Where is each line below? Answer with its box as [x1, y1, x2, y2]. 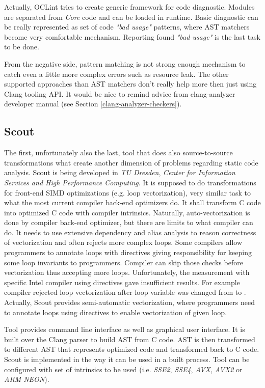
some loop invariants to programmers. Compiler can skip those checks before [4, 257, 243, 267]
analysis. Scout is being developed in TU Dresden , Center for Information [4, 167, 235, 178]
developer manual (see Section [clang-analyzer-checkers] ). [4, 98, 182, 109]
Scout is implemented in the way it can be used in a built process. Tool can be [4, 354, 250, 365]
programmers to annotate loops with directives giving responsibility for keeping [4, 247, 252, 258]
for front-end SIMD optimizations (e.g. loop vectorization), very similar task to [4, 187, 251, 198]
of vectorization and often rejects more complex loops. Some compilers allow [4, 237, 243, 247]
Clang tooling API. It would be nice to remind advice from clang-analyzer [4, 88, 235, 99]
